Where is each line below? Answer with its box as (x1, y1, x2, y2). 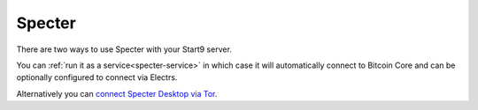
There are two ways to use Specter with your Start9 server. (16, 44, 232, 55)
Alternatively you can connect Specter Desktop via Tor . (16, 88, 218, 99)
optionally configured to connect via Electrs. (16, 72, 178, 83)
